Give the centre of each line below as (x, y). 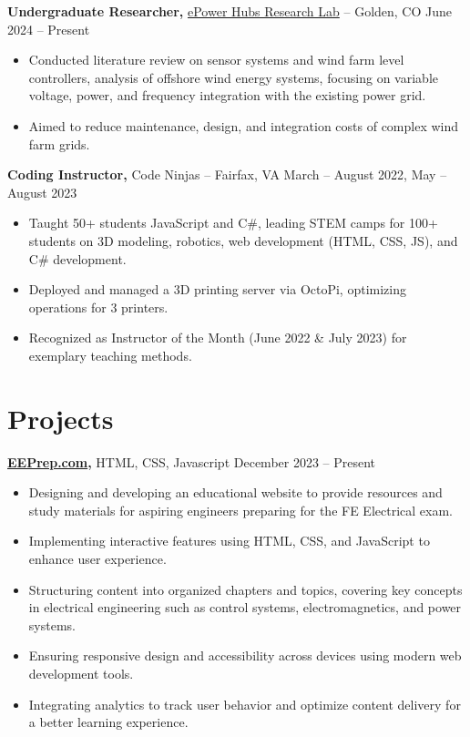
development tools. (81, 673)
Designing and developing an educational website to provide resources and (235, 492)
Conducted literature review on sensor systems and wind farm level (216, 60)
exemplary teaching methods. (110, 355)
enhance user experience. (97, 558)
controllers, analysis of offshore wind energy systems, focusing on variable (233, 77)
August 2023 (42, 192)
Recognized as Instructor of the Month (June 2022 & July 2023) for (218, 338)
